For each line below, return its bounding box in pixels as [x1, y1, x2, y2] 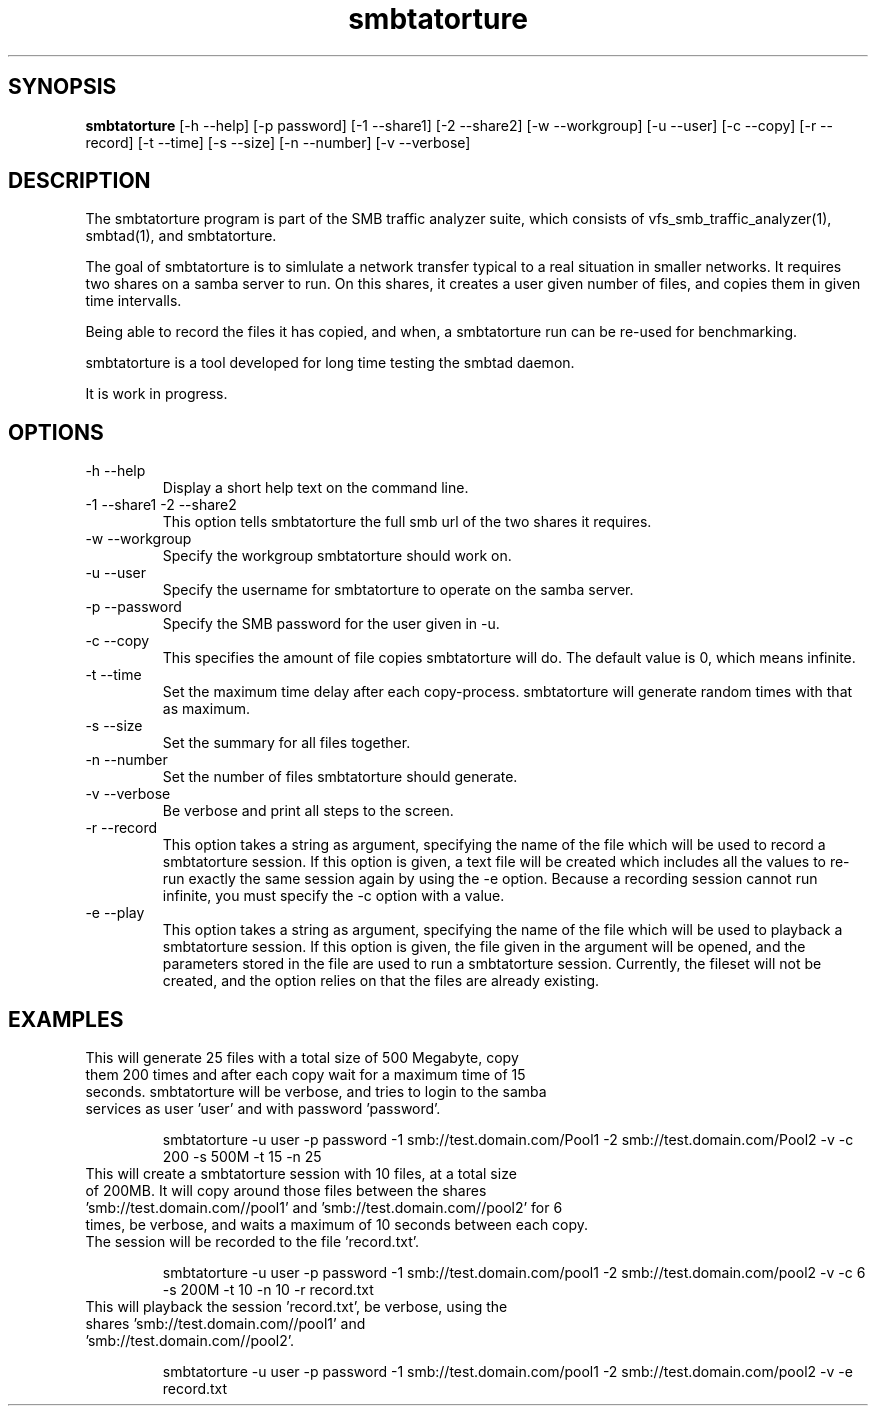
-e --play [85, 904, 145, 922]
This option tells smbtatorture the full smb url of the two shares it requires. [162, 513, 652, 531]
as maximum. [162, 700, 250, 718]
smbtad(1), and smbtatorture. [85, 227, 277, 245]
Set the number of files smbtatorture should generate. [162, 768, 518, 786]
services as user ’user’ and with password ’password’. [85, 1100, 441, 1118]
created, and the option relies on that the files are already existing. [162, 972, 600, 990]
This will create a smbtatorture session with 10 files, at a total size [85, 1165, 517, 1183]
